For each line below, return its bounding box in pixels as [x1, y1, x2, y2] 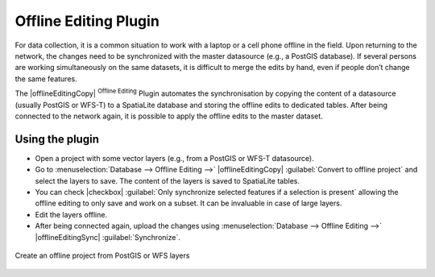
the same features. [14, 73, 77, 84]
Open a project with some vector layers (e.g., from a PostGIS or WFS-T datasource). [35, 153, 314, 163]
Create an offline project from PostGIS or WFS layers [14, 250, 190, 260]
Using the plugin [14, 132, 100, 146]
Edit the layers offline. [35, 209, 108, 219]
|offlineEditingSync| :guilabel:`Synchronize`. [35, 232, 180, 242]
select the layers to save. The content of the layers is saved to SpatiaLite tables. [35, 176, 300, 185]
